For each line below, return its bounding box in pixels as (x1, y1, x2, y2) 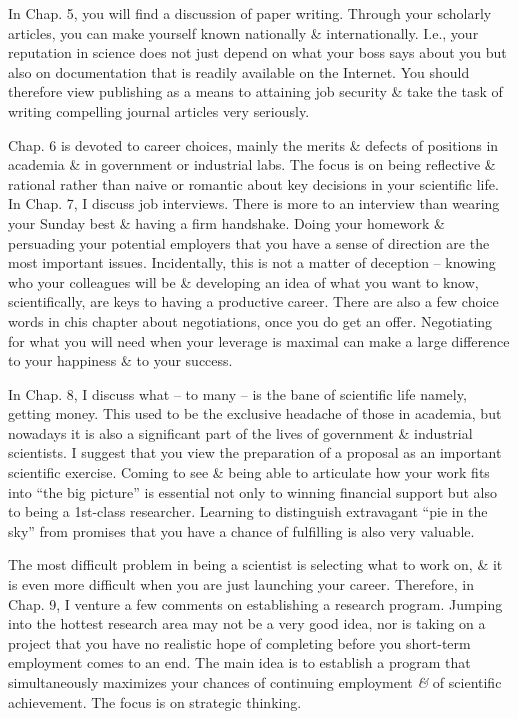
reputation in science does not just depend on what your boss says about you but (8, 42, 507, 63)
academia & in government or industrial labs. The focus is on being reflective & (8, 154, 496, 175)
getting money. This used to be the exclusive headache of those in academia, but (8, 403, 502, 424)
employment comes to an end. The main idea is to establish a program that (8, 652, 471, 673)
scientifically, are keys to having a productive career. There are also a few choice (8, 291, 499, 312)
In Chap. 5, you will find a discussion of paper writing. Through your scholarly (8, 3, 492, 23)
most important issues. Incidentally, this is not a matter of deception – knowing (8, 252, 496, 273)
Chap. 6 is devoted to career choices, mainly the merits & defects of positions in (8, 134, 499, 155)
